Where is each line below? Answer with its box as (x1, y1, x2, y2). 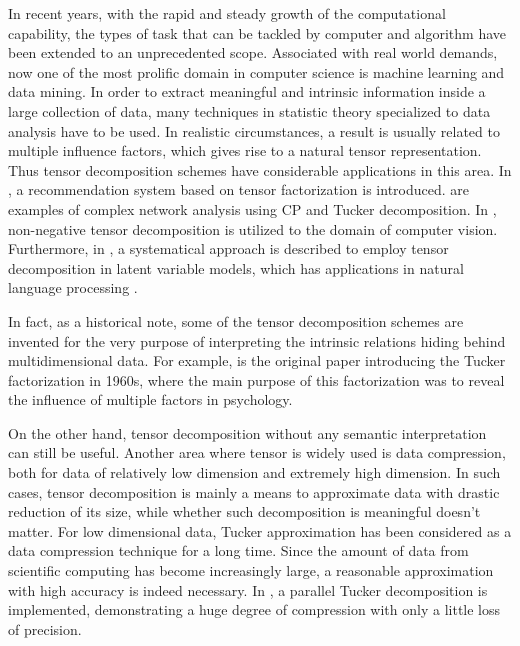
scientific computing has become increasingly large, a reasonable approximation (8, 560, 494, 581)
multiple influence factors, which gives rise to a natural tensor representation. (8, 140, 482, 161)
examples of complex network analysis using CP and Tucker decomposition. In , (8, 198, 497, 219)
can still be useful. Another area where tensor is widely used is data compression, (8, 442, 506, 463)
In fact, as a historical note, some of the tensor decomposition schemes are (8, 310, 464, 331)
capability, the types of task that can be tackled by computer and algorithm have (8, 22, 507, 43)
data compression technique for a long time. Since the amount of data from (8, 540, 469, 561)
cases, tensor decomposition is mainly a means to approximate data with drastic (8, 481, 500, 502)
